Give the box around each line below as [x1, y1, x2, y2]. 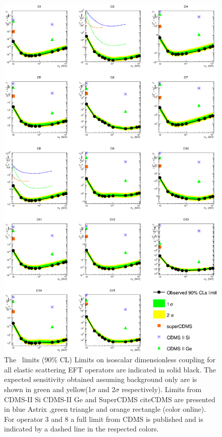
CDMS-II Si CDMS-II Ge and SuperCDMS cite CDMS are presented [4, 394, 215, 404]
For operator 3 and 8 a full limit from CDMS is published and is [4, 413, 203, 424]
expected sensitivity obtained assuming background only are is [4, 374, 197, 385]
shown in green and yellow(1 [4, 384, 92, 395]
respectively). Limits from [122, 384, 202, 395]
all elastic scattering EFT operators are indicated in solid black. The [4, 364, 216, 374]
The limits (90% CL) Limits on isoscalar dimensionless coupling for [4, 354, 216, 365]
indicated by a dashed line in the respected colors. [4, 423, 159, 434]
